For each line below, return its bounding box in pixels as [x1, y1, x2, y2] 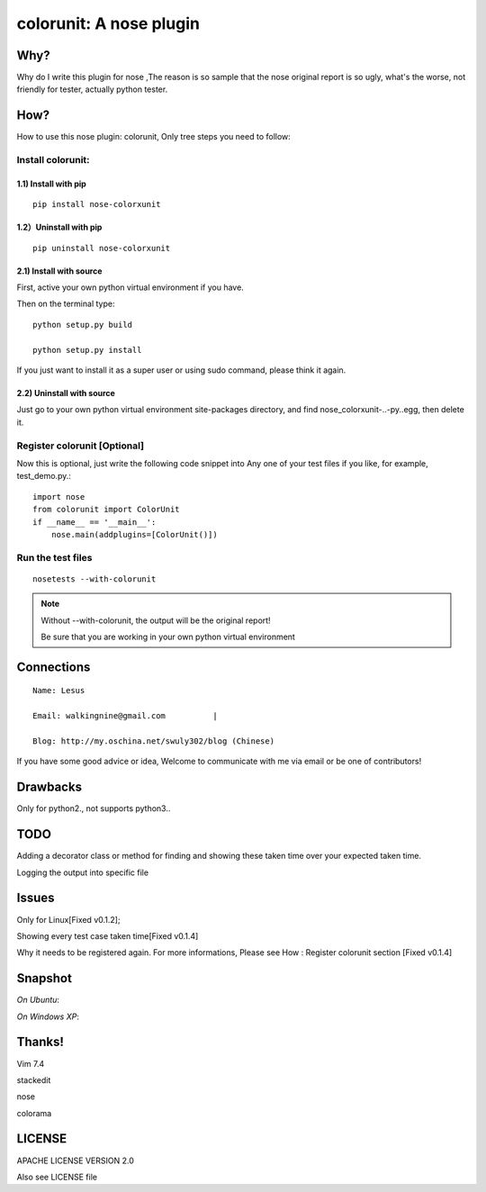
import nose [32, 492, 85, 501]
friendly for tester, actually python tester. [16, 84, 168, 95]
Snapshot [16, 971, 72, 986]
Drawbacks [16, 780, 83, 795]
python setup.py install [32, 345, 142, 355]
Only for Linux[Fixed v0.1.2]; [16, 914, 121, 925]
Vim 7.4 [16, 1058, 45, 1069]
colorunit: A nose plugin [16, 14, 201, 33]
